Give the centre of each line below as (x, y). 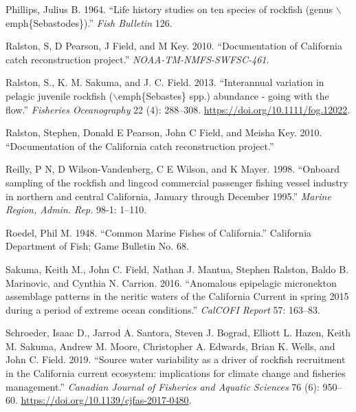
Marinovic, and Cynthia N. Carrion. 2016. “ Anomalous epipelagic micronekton (171, 282)
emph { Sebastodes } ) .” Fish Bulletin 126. (89, 22)
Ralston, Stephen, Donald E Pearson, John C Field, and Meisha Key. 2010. (164, 132)
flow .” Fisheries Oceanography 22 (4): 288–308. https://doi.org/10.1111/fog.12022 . (178, 109)
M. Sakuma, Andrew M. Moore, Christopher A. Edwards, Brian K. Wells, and (170, 346)
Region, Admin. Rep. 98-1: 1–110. (76, 209)
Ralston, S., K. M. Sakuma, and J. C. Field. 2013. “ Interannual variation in (165, 82)
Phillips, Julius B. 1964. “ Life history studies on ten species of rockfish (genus (169, 9)
